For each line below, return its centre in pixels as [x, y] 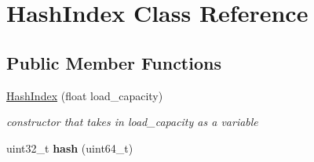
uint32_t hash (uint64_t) [70, 148]
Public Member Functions [114, 62]
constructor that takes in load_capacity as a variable [132, 122]
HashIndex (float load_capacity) [85, 95]
